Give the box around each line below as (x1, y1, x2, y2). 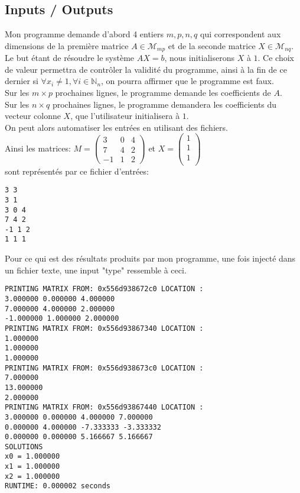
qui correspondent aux (200, 28, 281, 40)
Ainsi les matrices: (5, 142, 71, 154)
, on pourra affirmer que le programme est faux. (101, 75, 274, 87)
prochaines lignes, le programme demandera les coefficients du (52, 98, 277, 110)
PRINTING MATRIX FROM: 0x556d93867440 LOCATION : (5, 403, 204, 412)
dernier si (5, 75, 38, 87)
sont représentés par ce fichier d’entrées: (5, 165, 149, 177)
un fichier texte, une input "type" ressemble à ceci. (5, 263, 187, 276)
